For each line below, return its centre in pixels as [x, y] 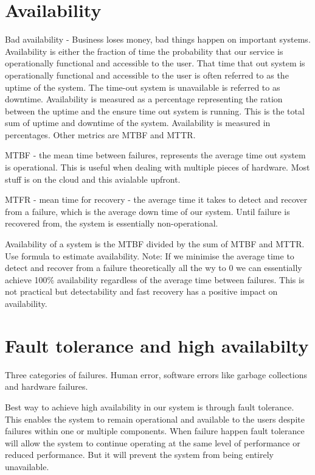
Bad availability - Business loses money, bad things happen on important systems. [158, 39]
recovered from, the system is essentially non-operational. [112, 223]
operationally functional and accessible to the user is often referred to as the [147, 75]
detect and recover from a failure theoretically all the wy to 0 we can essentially [154, 268]
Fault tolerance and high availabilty [157, 345]
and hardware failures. [47, 386]
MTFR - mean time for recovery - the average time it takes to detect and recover [156, 199]
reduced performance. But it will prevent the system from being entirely [139, 455]
